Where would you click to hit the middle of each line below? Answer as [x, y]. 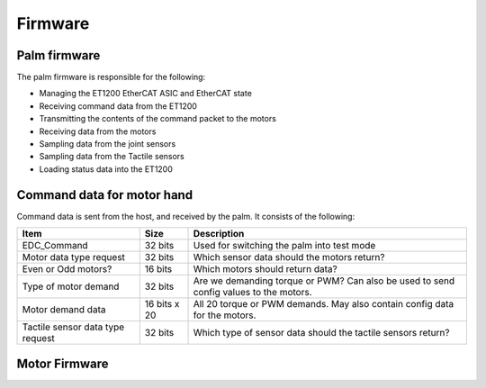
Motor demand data [64, 310]
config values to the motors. [252, 293]
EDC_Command [55, 246]
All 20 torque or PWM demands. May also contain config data [324, 304]
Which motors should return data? [265, 269]
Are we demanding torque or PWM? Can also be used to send [324, 281]
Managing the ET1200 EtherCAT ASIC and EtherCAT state [145, 94]
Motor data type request [74, 257]
